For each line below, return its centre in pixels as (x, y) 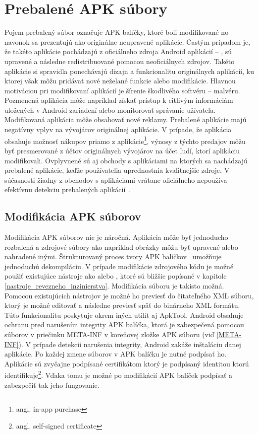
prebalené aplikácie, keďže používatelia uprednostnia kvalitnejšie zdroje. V (117, 170)
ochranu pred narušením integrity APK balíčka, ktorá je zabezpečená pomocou (124, 325)
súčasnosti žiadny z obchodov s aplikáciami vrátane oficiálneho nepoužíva (116, 180)
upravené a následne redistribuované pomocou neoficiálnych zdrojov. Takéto (120, 61)
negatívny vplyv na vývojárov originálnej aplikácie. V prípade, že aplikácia (118, 129)
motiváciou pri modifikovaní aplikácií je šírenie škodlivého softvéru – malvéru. (122, 90)
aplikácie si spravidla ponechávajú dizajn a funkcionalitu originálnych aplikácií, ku (129, 71)
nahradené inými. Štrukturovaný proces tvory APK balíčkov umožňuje (113, 256)
